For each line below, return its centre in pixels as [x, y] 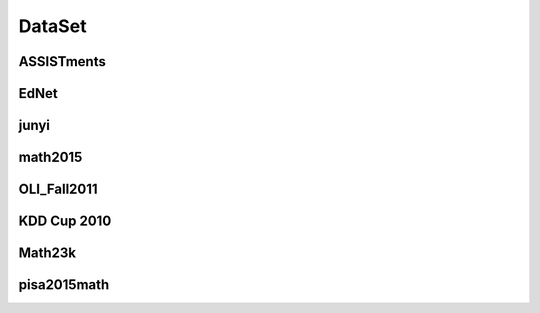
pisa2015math [64, 285]
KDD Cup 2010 [65, 221]
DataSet [52, 26]
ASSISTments [62, 61]
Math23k [47, 253]
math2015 [50, 157]
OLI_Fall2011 [58, 189]
